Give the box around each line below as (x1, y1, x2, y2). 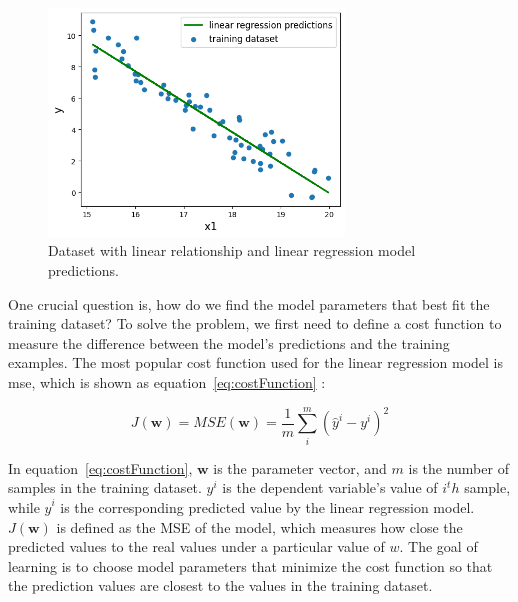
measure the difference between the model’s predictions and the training (8, 332, 450, 353)
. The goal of (399, 536, 478, 557)
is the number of (408, 457, 509, 478)
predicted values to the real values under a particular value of (8, 536, 385, 557)
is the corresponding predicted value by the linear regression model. (60, 496, 475, 517)
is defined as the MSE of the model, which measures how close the (56, 516, 463, 537)
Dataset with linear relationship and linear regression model (48, 240, 416, 261)
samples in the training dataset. (8, 477, 202, 498)
